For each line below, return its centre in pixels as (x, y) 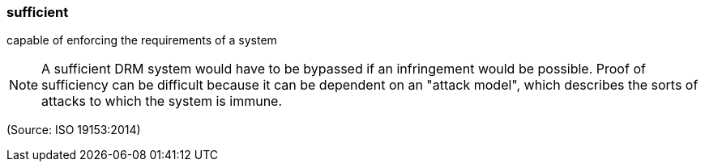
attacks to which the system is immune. (162, 101)
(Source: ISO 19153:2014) (74, 130)
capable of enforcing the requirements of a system (142, 40)
